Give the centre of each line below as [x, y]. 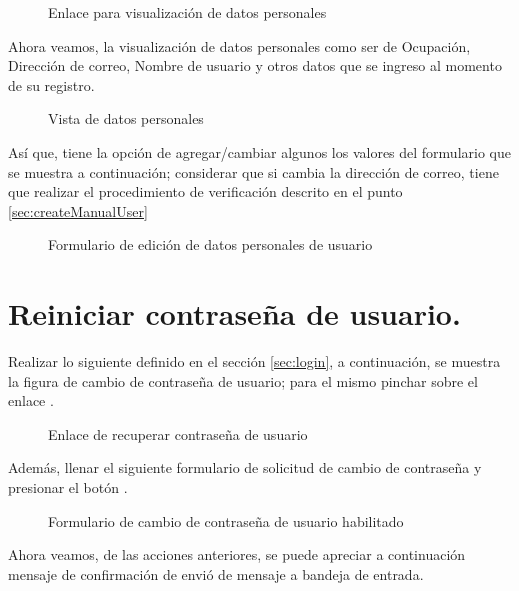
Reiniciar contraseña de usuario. [234, 313]
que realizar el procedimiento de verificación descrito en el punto [205, 191]
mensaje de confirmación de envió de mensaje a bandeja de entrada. [216, 573]
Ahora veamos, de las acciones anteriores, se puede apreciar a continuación [237, 554]
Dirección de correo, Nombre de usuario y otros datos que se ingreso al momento [255, 65]
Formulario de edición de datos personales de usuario [210, 244]
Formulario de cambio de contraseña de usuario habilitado [226, 520]
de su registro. [51, 84]
